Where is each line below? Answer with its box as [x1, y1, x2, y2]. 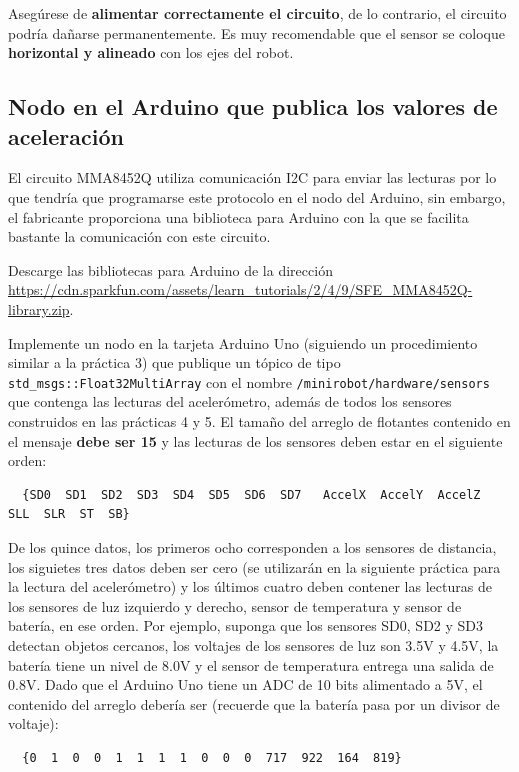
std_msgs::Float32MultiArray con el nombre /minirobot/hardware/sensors [8, 371, 490, 392]
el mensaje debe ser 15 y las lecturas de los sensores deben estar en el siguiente [8, 430, 503, 451]
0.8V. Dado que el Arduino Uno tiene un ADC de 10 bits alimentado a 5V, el [8, 674, 483, 695]
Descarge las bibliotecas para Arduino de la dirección [8, 259, 333, 280]
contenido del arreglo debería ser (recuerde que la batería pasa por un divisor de [8, 693, 500, 714]
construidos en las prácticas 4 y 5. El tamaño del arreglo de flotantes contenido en [8, 410, 511, 431]
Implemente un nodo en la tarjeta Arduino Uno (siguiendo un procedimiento [8, 332, 478, 353]
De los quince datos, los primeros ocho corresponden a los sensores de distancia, [8, 536, 497, 557]
